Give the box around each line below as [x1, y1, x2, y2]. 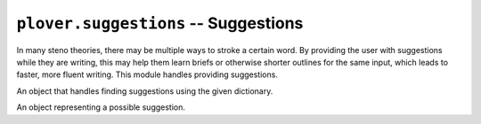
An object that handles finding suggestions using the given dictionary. [16, 85, 273, 97]
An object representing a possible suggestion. [16, 102, 186, 112]
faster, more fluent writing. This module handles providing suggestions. [16, 69, 278, 80]
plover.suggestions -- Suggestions [16, 13, 304, 33]
